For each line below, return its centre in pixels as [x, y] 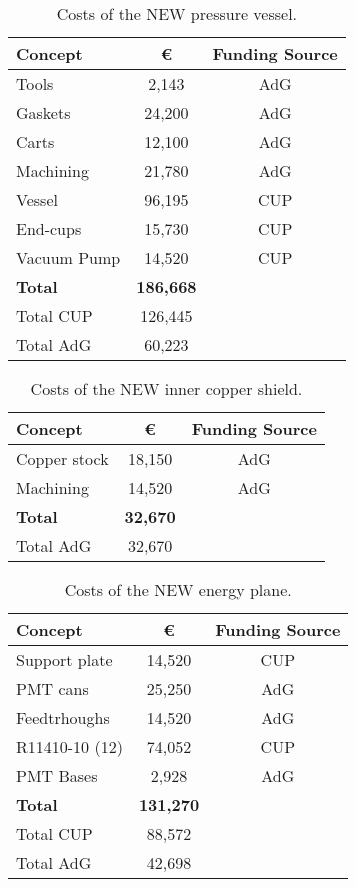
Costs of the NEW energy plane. [178, 589]
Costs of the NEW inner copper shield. [166, 388]
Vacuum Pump [68, 257]
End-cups [49, 228]
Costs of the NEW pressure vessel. [177, 13]
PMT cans [52, 688]
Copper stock [62, 458]
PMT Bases [57, 775]
